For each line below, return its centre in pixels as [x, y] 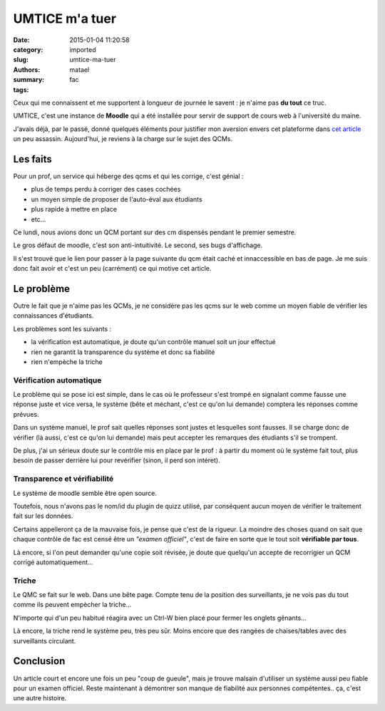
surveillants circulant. [45, 640]
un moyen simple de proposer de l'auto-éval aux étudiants [117, 199]
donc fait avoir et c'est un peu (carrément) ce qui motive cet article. [112, 269]
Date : [21, 40]
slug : [21, 60]
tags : [21, 90]
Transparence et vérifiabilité [63, 479]
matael [79, 69]
